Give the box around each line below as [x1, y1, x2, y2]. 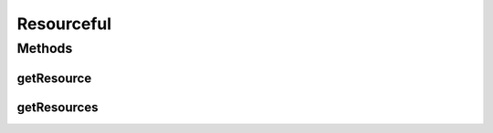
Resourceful [16, 14, 112, 34]
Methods [16, 40, 73, 56]
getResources [16, 99, 99, 115]
